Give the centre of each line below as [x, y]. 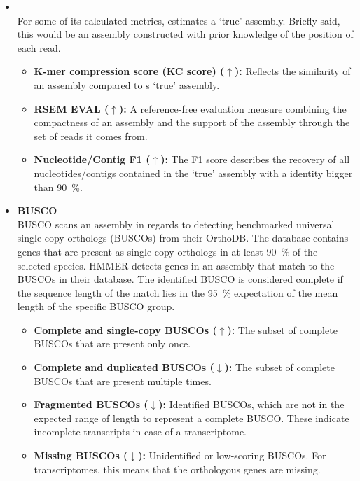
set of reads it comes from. [91, 135]
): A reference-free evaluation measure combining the [233, 108]
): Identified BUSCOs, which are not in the [251, 404]
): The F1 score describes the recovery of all [255, 159]
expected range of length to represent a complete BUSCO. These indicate [192, 418]
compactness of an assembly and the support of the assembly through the [192, 122]
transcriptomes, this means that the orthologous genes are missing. [177, 469]
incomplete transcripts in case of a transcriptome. [140, 432]
